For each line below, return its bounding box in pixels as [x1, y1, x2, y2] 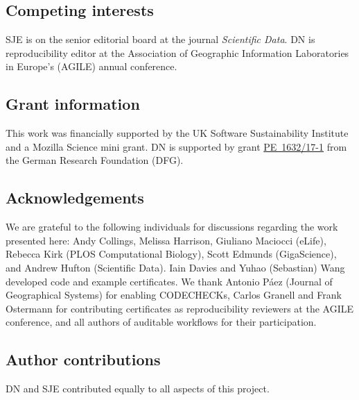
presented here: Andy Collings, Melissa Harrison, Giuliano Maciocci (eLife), [6, 233, 326, 247]
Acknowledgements [6, 187, 144, 208]
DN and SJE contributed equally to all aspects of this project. [6, 381, 270, 396]
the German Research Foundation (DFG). [6, 153, 184, 167]
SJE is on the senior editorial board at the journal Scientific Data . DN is [6, 32, 315, 47]
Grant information [6, 93, 140, 115]
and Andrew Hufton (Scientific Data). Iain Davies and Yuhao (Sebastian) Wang [6, 260, 345, 274]
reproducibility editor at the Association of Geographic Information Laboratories [6, 45, 349, 60]
